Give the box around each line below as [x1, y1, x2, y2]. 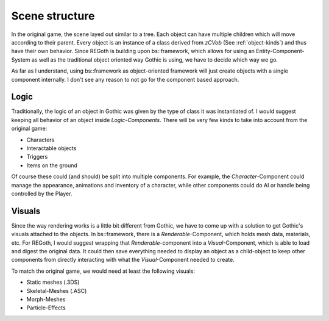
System [11, 56, 30, 63]
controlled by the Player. [11, 190, 73, 197]
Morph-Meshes [26, 295, 66, 303]
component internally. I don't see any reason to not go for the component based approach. [11, 76, 239, 83]
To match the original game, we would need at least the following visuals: [11, 267, 195, 275]
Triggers [26, 153, 48, 161]
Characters [26, 136, 55, 143]
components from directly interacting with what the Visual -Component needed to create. [11, 256, 235, 264]
